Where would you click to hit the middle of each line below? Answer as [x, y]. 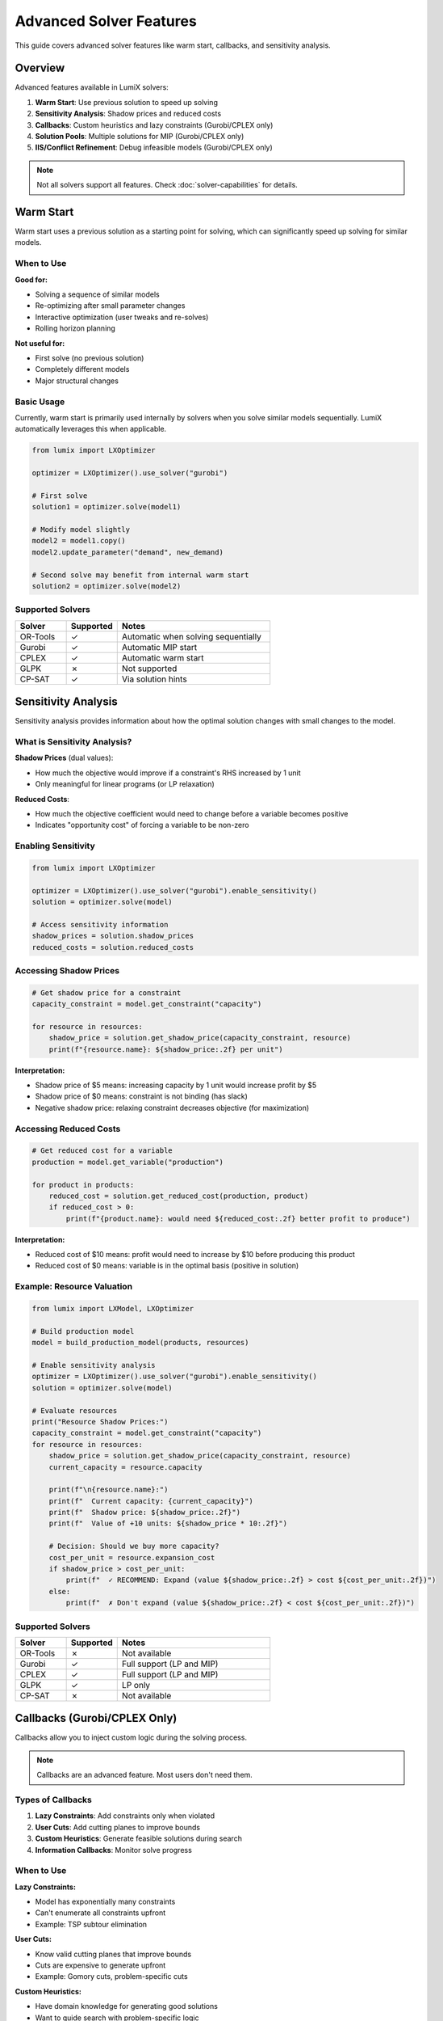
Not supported [149, 669]
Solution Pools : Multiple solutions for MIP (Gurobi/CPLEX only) [140, 137]
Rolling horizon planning [75, 328]
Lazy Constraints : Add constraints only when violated [125, 1816]
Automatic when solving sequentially [191, 636]
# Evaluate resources [75, 1410]
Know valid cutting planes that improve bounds [113, 1954]
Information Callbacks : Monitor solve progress [114, 1850]
